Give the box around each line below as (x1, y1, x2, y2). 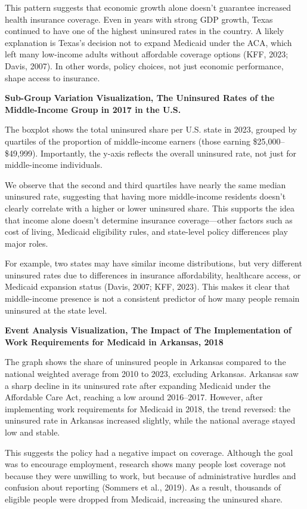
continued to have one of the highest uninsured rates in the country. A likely (5, 24, 284, 37)
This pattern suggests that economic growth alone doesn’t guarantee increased (5, 1, 292, 13)
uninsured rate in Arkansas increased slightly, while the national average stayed (5, 414, 296, 427)
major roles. (5, 237, 48, 249)
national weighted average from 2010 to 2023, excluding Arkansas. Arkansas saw (5, 367, 299, 380)
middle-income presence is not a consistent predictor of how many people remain (5, 292, 300, 305)
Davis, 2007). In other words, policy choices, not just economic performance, (5, 59, 284, 72)
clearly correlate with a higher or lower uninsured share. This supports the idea (5, 201, 295, 214)
